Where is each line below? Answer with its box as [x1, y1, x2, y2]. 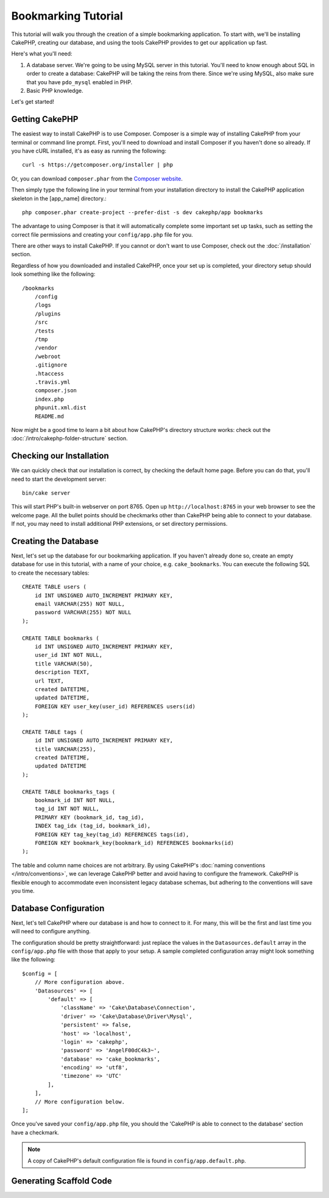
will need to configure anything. [11, 928, 91, 935]
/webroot [34, 353, 61, 360]
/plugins [34, 310, 61, 317]
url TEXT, [34, 677, 64, 684]
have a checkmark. [11, 1128, 59, 1136]
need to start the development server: [11, 475, 107, 482]
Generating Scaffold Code [11, 1176, 112, 1186]
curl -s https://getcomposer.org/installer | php [22, 162, 174, 168]
